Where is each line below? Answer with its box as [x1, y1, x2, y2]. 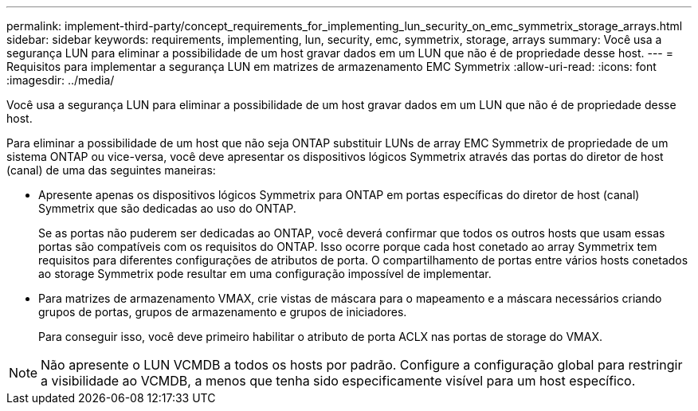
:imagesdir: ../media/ [6, 73, 115, 87]
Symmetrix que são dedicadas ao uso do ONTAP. [38, 202, 296, 215]
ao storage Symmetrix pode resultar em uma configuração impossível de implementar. [38, 267, 492, 280]
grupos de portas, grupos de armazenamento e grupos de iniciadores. [38, 305, 407, 319]
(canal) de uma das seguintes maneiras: [6, 163, 216, 177]
